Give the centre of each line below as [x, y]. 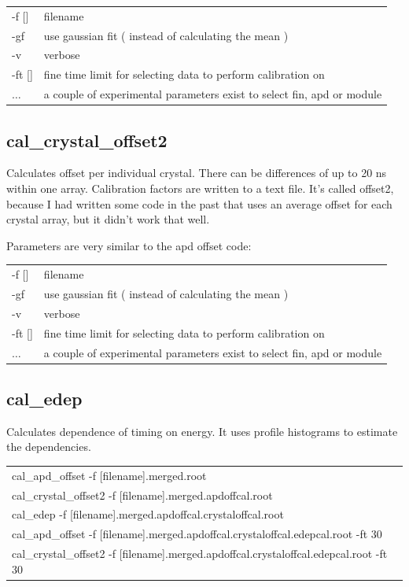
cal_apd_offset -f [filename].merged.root [109, 475]
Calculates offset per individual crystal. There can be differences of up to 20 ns [197, 173]
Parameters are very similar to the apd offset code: [129, 245]
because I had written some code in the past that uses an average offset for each [199, 203]
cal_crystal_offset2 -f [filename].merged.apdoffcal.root [142, 495]
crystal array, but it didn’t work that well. [108, 219]
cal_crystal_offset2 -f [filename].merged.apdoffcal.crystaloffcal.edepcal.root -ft [200, 554]
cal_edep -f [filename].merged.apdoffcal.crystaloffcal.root [148, 514]
